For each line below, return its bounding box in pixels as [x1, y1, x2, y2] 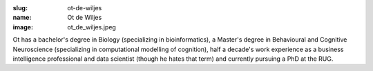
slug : [12, 4, 28, 12]
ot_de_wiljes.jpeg [67, 23, 117, 31]
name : [12, 14, 32, 22]
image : [12, 23, 34, 31]
